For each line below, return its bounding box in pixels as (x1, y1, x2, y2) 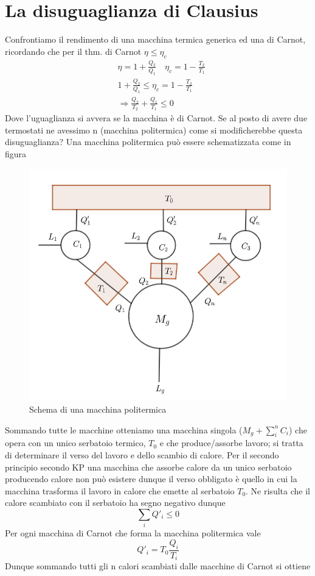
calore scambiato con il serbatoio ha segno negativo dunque (5, 496, 226, 509)
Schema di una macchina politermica (29, 402, 167, 415)
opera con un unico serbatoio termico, (5, 436, 146, 449)
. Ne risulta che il (246, 484, 310, 497)
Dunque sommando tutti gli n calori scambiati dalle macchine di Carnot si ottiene (5, 560, 311, 572)
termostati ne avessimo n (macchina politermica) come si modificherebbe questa (5, 123, 303, 136)
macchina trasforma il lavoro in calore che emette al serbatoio (5, 484, 235, 497)
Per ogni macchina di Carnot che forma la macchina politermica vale (5, 527, 261, 539)
